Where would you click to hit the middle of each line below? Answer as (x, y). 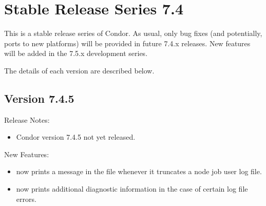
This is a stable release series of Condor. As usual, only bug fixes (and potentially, (133, 33)
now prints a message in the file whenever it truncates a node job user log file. (139, 171)
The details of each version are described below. (79, 70)
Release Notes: (27, 119)
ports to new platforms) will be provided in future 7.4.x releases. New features (127, 43)
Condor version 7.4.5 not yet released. (76, 137)
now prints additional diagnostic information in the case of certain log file (132, 189)
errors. (26, 199)
